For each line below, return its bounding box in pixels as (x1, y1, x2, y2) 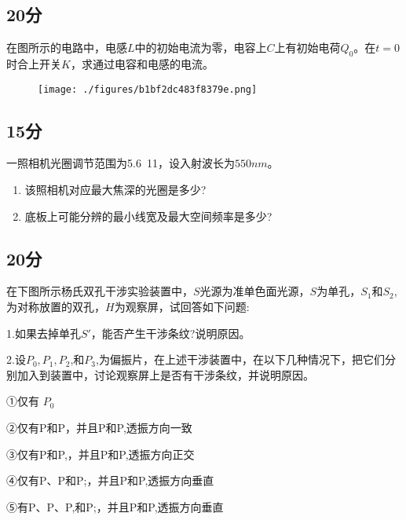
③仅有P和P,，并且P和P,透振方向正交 (6, 445, 195, 462)
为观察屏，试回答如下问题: (114, 298, 250, 315)
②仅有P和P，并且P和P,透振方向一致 (6, 419, 192, 435)
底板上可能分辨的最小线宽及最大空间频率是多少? (24, 207, 272, 224)
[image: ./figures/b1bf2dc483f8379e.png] (38, 83, 258, 95)
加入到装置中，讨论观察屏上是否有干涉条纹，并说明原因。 (16, 366, 314, 383)
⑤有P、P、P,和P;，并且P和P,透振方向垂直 (6, 498, 224, 515)
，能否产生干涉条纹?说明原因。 (90, 324, 251, 341)
